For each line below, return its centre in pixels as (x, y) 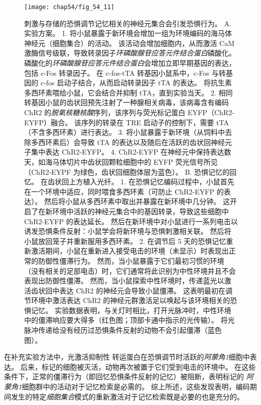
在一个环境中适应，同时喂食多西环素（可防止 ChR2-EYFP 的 (124, 191)
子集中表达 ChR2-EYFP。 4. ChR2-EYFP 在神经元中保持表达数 (128, 152)
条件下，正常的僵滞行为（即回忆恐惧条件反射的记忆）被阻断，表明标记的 (124, 376)
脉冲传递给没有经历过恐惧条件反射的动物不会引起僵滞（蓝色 (123, 330)
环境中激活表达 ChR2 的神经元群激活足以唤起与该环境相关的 (130, 300)
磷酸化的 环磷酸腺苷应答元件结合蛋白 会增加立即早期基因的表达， (130, 63)
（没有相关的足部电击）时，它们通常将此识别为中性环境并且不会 (130, 270)
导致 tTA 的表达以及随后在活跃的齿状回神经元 (156, 142)
